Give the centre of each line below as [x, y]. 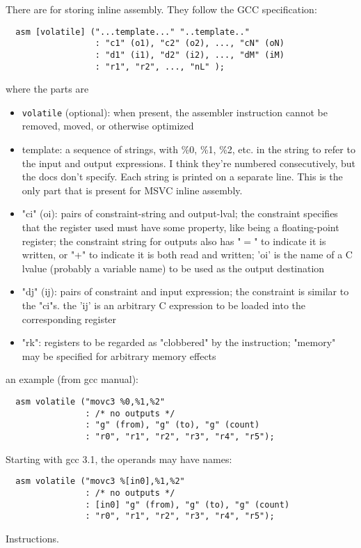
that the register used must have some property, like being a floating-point [180, 227]
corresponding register [69, 319]
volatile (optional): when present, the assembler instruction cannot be [175, 112]
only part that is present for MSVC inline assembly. [132, 190]
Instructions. [32, 538]
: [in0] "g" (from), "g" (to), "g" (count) [187, 504]
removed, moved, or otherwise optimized [108, 126]
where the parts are [47, 89]
